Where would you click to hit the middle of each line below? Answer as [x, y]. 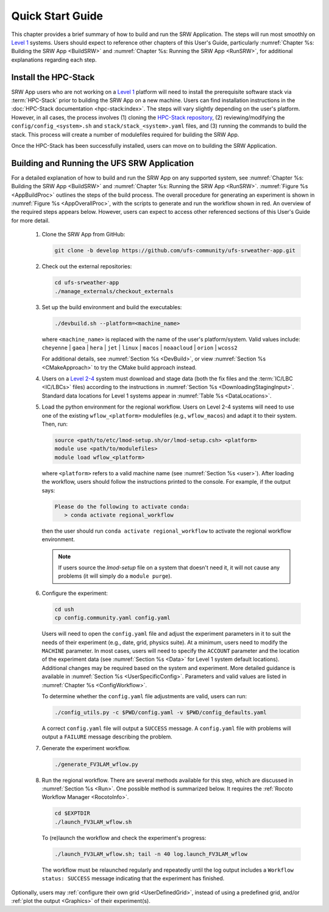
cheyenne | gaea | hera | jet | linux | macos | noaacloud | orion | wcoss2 [140, 348]
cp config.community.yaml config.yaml [112, 618]
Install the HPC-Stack [53, 77]
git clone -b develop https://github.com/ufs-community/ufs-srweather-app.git [175, 251]
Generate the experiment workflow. [86, 748]
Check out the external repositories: [87, 266]
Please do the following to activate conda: [122, 506]
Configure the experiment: [75, 593]
